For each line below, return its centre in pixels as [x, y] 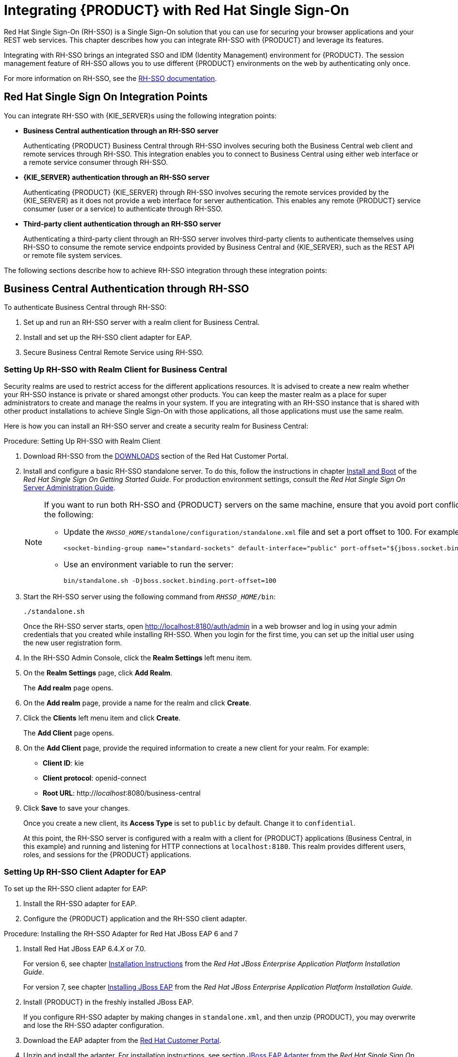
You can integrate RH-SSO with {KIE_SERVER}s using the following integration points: [140, 115]
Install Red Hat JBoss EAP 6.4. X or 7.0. [85, 948]
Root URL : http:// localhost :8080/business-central [122, 793]
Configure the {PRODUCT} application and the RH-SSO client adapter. [135, 918]
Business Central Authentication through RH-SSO [127, 289]
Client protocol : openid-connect [95, 778]
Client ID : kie [63, 763]
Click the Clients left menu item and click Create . [102, 718]
